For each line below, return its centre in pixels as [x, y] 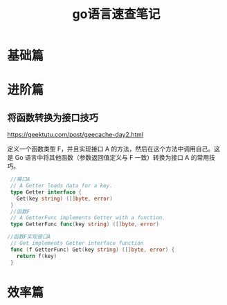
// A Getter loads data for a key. [61, 186]
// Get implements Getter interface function [77, 243]
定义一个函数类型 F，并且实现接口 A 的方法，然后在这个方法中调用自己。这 [113, 149]
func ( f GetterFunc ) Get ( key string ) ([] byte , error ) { [92, 250]
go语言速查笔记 [116, 14]
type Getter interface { [46, 192]
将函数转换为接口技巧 [53, 117]
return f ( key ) [37, 256]
